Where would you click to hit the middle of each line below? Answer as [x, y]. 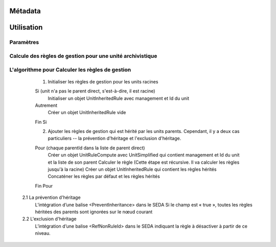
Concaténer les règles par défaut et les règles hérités [104, 176]
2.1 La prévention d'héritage [52, 197]
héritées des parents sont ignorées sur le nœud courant [94, 212]
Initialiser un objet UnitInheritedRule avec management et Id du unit [119, 98]
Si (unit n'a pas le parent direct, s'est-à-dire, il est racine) [95, 91]
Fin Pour [44, 186]
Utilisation [26, 27]
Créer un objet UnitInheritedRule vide [87, 113]
